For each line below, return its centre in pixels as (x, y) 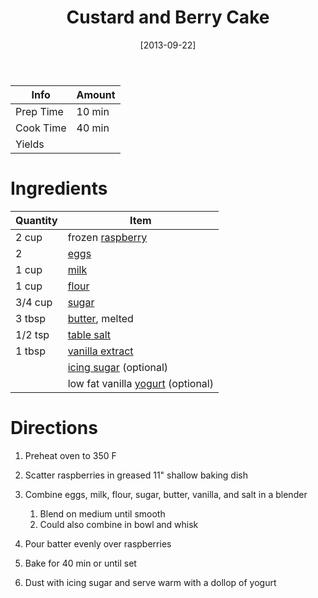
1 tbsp (30, 351)
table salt (89, 334)
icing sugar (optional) (118, 367)
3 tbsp (30, 318)
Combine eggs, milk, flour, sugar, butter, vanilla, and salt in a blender (166, 494)
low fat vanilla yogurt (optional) (140, 383)
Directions (54, 428)
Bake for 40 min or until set (80, 563)
